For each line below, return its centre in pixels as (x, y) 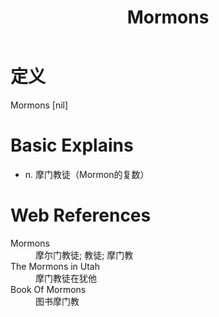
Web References (81, 215)
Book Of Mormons (48, 289)
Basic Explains (72, 145)
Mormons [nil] (39, 105)
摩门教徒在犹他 (66, 278)
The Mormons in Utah (55, 266)
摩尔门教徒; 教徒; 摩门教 (84, 255)
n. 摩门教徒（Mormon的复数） (87, 174)
